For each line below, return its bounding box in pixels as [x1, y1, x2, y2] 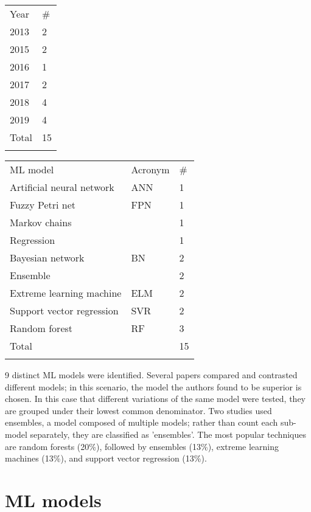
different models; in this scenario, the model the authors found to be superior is [5, 380, 302, 393]
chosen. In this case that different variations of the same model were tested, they [5, 392, 306, 405]
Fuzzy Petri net [10, 198, 76, 212]
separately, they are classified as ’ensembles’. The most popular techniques [30, 427, 306, 440]
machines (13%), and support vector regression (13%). [5, 452, 207, 465]
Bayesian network [10, 251, 85, 265]
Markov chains [10, 215, 72, 229]
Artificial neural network [10, 180, 114, 194]
